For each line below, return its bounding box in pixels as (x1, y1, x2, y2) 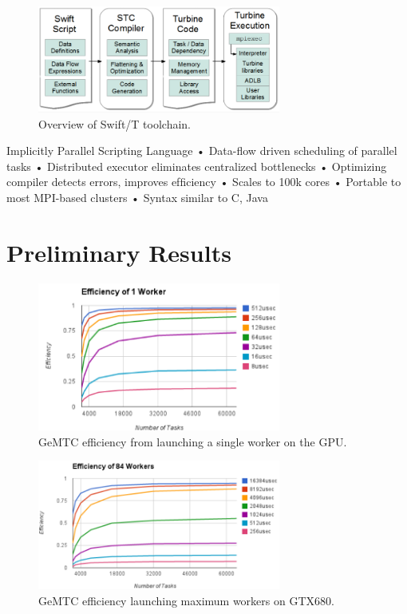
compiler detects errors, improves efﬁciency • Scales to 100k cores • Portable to (6, 173, 401, 190)
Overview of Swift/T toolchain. (38, 115, 192, 132)
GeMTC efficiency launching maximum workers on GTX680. (38, 592, 334, 609)
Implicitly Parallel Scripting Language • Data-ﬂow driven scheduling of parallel (6, 142, 397, 159)
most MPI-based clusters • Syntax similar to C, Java (6, 189, 268, 206)
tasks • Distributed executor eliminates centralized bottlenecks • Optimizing (6, 157, 387, 174)
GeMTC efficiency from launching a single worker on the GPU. (38, 433, 347, 450)
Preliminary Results (6, 236, 231, 268)
